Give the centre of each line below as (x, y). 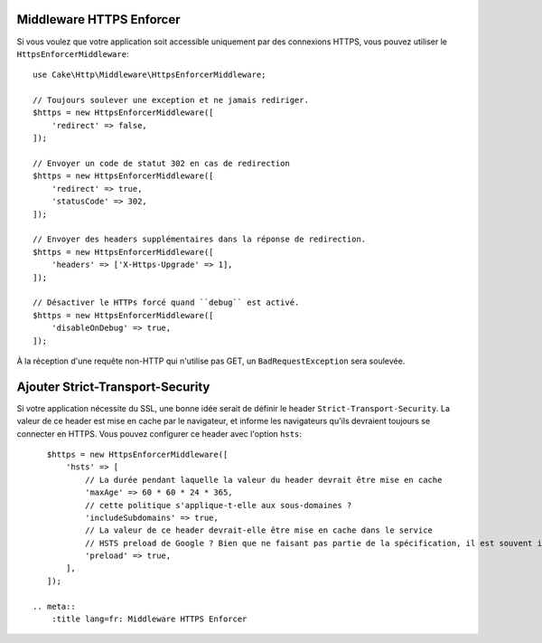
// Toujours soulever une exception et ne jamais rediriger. (171, 100)
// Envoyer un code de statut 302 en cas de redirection (162, 164)
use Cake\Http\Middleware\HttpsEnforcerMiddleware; (150, 75)
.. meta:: (54, 606)
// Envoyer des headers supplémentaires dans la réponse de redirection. (200, 239)
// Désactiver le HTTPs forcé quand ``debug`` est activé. (166, 303)
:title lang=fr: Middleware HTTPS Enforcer (149, 619)
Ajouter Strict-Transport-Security (113, 387)
